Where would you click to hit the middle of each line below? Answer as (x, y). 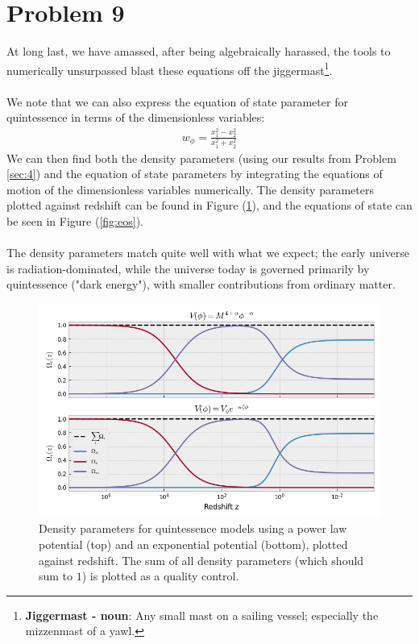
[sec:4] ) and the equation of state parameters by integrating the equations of (195, 174)
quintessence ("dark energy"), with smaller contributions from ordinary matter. (201, 284)
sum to (56, 576)
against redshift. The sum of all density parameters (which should (201, 560)
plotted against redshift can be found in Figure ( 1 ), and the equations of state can (209, 205)
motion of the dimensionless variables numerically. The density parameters (190, 189)
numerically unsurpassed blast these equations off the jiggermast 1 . (170, 69)
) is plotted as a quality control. (160, 576)
